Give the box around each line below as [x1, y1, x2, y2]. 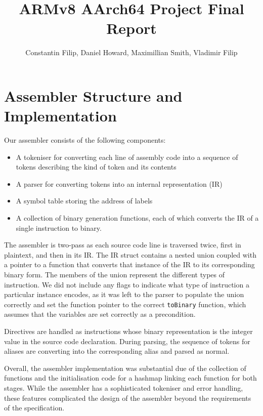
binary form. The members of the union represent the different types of [4, 269, 225, 279]
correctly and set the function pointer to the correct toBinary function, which [4, 299, 246, 309]
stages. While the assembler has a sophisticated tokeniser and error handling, [4, 382, 243, 393]
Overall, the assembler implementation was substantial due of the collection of [4, 362, 246, 373]
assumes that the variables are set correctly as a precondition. [4, 309, 196, 319]
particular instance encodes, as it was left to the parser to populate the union [4, 289, 244, 300]
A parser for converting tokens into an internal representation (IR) [16, 178, 223, 189]
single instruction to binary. [16, 222, 102, 233]
